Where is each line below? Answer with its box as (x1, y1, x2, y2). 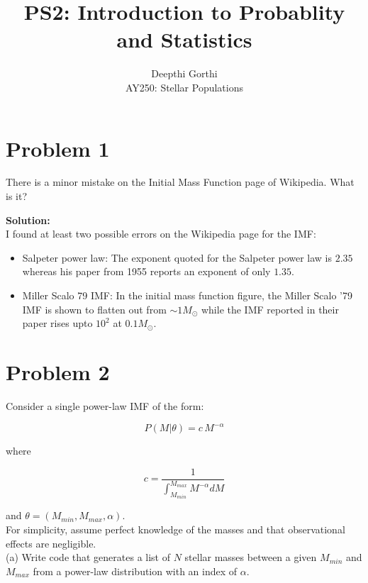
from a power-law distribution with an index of (33, 563, 238, 578)
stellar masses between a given (184, 550, 317, 565)
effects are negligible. (6, 535, 96, 550)
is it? (6, 189, 28, 204)
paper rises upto (22, 316, 93, 331)
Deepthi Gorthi (151, 66, 218, 81)
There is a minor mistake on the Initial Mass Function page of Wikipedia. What (6, 174, 355, 189)
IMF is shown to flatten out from (22, 301, 167, 316)
